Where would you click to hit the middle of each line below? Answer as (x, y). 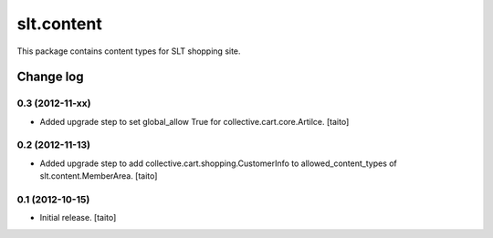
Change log (50, 77)
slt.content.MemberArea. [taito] (99, 176)
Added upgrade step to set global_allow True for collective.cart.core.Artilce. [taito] (194, 121)
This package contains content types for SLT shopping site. (129, 51)
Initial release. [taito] (78, 218)
